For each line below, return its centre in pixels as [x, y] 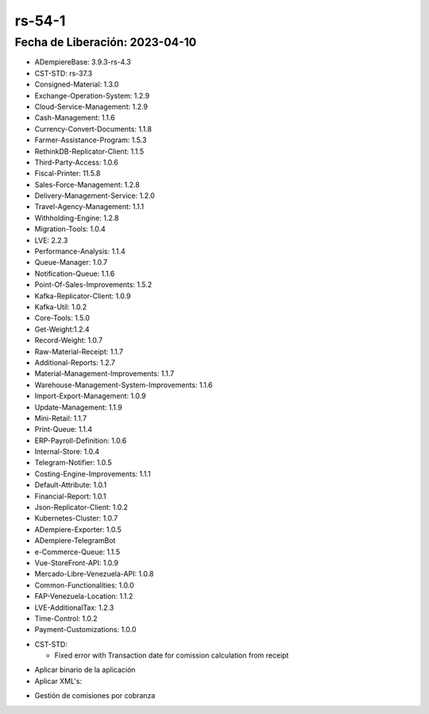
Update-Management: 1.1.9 [78, 407]
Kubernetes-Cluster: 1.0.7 [76, 518]
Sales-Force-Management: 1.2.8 [87, 184]
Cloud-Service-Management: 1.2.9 [91, 107]
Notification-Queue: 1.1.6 [75, 274]
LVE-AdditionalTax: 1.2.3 [74, 607]
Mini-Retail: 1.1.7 [61, 418]
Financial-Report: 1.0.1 [70, 496]
